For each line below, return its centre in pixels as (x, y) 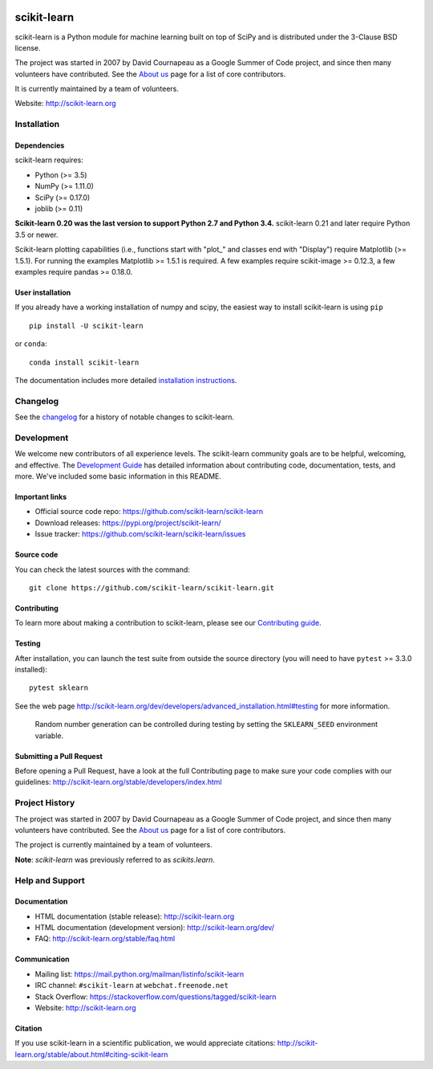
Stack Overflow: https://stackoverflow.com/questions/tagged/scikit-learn (156, 997)
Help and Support (50, 880)
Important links (41, 496)
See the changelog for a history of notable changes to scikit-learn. (124, 417)
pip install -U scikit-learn (86, 326)
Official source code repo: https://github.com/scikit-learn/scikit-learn (149, 512)
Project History (45, 803)
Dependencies (40, 145)
